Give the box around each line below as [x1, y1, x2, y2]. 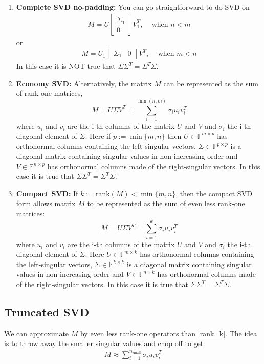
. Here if [85, 130, 111, 141]
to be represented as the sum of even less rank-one [87, 198, 245, 209]
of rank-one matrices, [16, 88, 83, 98]
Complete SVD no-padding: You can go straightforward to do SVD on [16, 2, 250, 12]
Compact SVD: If [16, 188, 78, 198]
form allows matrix [16, 198, 76, 209]
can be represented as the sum [163, 77, 258, 88]
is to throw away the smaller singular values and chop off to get [4, 338, 204, 349]
